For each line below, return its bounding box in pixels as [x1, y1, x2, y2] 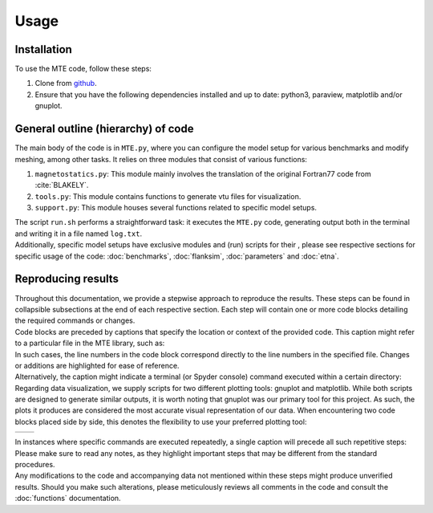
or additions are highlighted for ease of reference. [14, 360, 180, 370]
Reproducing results [14, 272, 119, 286]
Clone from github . [34, 79, 97, 88]
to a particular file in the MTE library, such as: [14, 338, 165, 348]
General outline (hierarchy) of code [14, 122, 194, 136]
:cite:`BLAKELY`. [34, 181, 89, 190]
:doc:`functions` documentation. [14, 494, 121, 503]
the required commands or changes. [14, 316, 136, 325]
